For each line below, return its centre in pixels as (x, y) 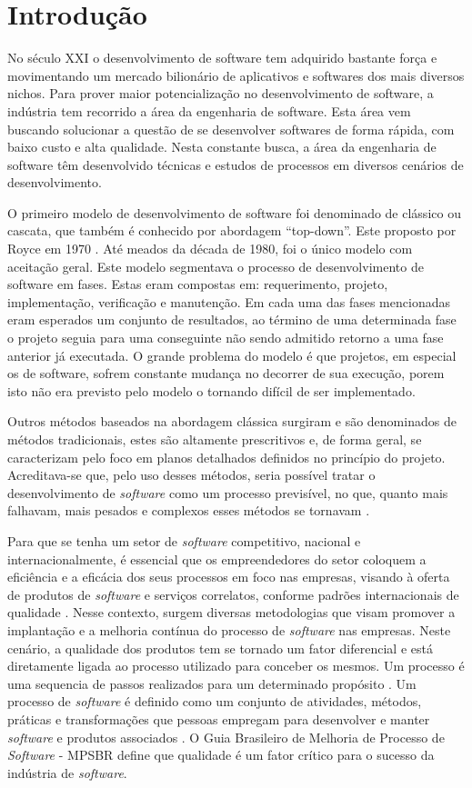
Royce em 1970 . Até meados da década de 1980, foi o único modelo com (210, 249)
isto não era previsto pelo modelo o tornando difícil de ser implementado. (211, 390)
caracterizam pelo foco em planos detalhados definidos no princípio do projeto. (226, 457)
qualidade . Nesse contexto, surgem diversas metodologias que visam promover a (231, 612)
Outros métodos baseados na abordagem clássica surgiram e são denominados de (232, 421)
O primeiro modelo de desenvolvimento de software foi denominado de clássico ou (234, 212)
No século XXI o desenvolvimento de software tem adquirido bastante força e (222, 58)
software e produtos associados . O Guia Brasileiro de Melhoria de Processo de (226, 737)
